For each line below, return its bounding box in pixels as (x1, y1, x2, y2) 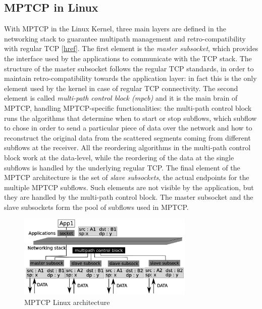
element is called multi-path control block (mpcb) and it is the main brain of (4, 93, 238, 103)
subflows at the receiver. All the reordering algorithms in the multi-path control (4, 142, 251, 153)
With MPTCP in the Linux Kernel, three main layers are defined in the (4, 23, 226, 34)
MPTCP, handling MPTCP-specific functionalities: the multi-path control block (4, 102, 252, 113)
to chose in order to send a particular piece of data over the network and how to (4, 122, 252, 133)
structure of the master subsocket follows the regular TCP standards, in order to (4, 63, 254, 73)
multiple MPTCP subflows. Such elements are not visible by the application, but (4, 182, 254, 192)
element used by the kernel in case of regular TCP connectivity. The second (4, 82, 238, 93)
